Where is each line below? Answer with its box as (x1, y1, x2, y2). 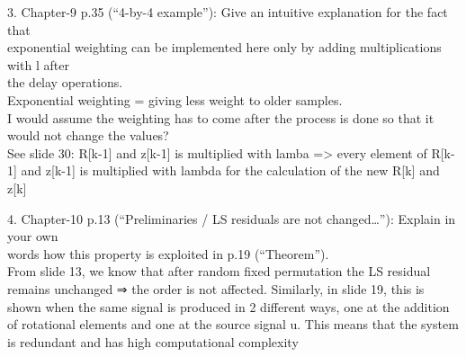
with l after (7, 55, 69, 74)
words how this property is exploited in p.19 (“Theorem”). (7, 244, 329, 263)
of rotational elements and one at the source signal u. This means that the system (7, 315, 459, 334)
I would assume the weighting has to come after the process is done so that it (7, 108, 435, 127)
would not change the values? (7, 126, 169, 145)
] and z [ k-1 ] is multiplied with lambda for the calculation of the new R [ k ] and (13, 161, 440, 180)
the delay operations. (7, 73, 123, 92)
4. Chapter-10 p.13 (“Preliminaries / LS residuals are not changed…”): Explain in (7, 209, 456, 228)
